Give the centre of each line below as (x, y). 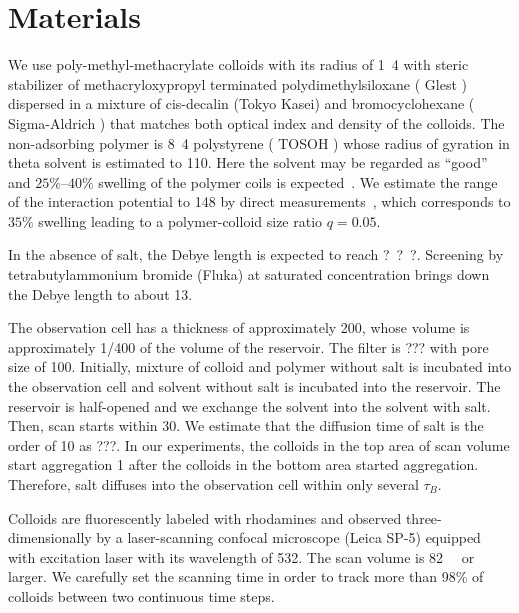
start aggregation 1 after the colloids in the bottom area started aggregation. (243, 464)
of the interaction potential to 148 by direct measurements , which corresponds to (259, 201)
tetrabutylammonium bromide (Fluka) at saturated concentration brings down (249, 274)
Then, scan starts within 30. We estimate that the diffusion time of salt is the (246, 425)
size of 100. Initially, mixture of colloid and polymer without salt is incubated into (260, 366)
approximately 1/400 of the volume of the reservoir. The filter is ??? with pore (248, 346)
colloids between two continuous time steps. (141, 595)
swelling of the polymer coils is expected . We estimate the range (298, 181)
